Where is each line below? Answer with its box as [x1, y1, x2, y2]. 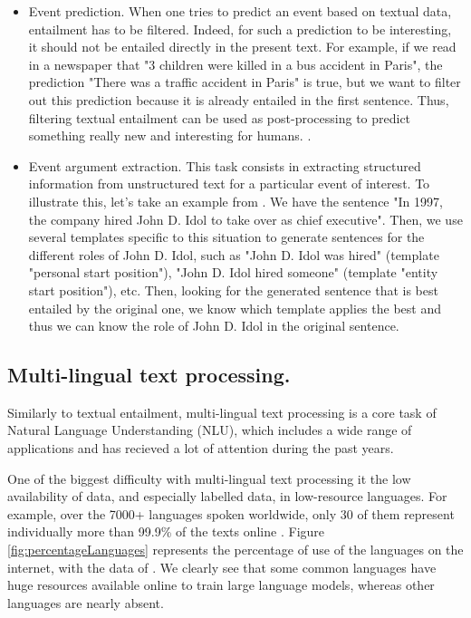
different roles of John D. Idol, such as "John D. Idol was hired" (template [28, 245, 439, 264]
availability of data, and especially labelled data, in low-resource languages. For [7, 487, 447, 506]
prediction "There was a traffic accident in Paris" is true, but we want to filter [28, 72, 461, 92]
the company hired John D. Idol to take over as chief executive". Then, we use [28, 209, 463, 228]
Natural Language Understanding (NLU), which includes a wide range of [7, 420, 412, 439]
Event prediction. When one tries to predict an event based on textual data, [28, 2, 452, 20]
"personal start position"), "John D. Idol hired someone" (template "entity [28, 263, 438, 282]
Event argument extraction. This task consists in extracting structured [28, 156, 421, 175]
